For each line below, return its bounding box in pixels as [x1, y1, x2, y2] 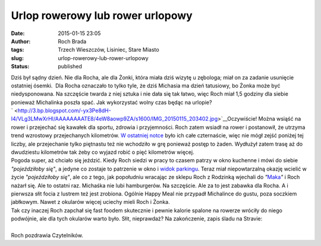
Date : [11, 30, 25, 37]
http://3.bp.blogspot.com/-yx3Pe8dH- [17, 107, 111, 114]
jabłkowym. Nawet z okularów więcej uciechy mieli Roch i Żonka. [11, 198, 170, 206]
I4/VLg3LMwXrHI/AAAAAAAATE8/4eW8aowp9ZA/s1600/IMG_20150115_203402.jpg [11, 115, 218, 122]
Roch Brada [58, 37, 87, 45]
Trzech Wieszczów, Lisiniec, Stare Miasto [58, 46, 160, 53]
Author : [11, 37, 31, 45]
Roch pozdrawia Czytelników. [11, 232, 83, 239]
